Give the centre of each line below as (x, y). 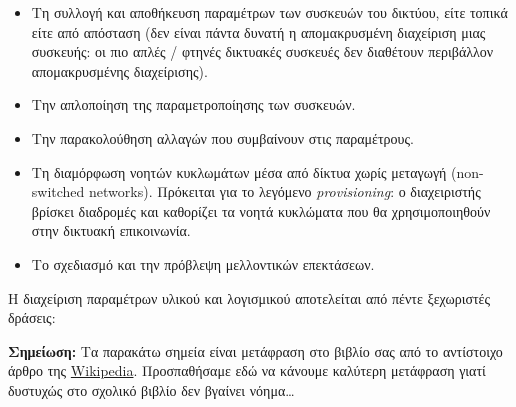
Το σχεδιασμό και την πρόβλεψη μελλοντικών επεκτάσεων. (203, 263)
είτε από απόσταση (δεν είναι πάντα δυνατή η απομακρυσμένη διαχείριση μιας (258, 31)
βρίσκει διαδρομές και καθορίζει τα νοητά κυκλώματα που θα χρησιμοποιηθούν (261, 210)
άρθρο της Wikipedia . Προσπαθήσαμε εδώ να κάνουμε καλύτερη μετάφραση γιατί (247, 370)
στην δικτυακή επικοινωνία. (111, 230)
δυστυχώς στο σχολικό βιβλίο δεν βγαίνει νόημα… (151, 389)
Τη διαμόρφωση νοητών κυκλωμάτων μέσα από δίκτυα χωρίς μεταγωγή (239, 171)
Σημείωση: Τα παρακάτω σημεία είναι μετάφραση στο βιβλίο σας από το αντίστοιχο (255, 350)
